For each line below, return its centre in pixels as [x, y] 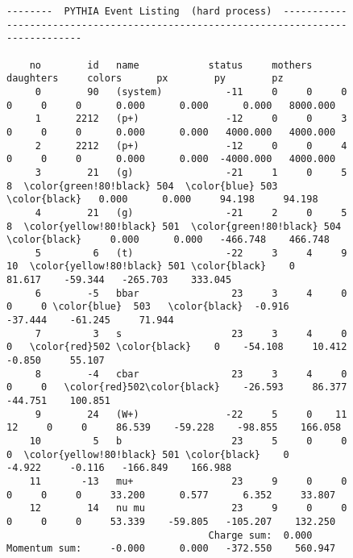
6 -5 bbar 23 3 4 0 [191, 293]
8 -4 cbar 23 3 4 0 [191, 374]
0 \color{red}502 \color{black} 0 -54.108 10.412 [177, 347]
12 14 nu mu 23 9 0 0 [188, 508]
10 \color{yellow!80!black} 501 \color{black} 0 [151, 267]
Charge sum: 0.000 [260, 535]
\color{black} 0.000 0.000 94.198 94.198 [162, 200]
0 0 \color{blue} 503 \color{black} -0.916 [148, 307]
